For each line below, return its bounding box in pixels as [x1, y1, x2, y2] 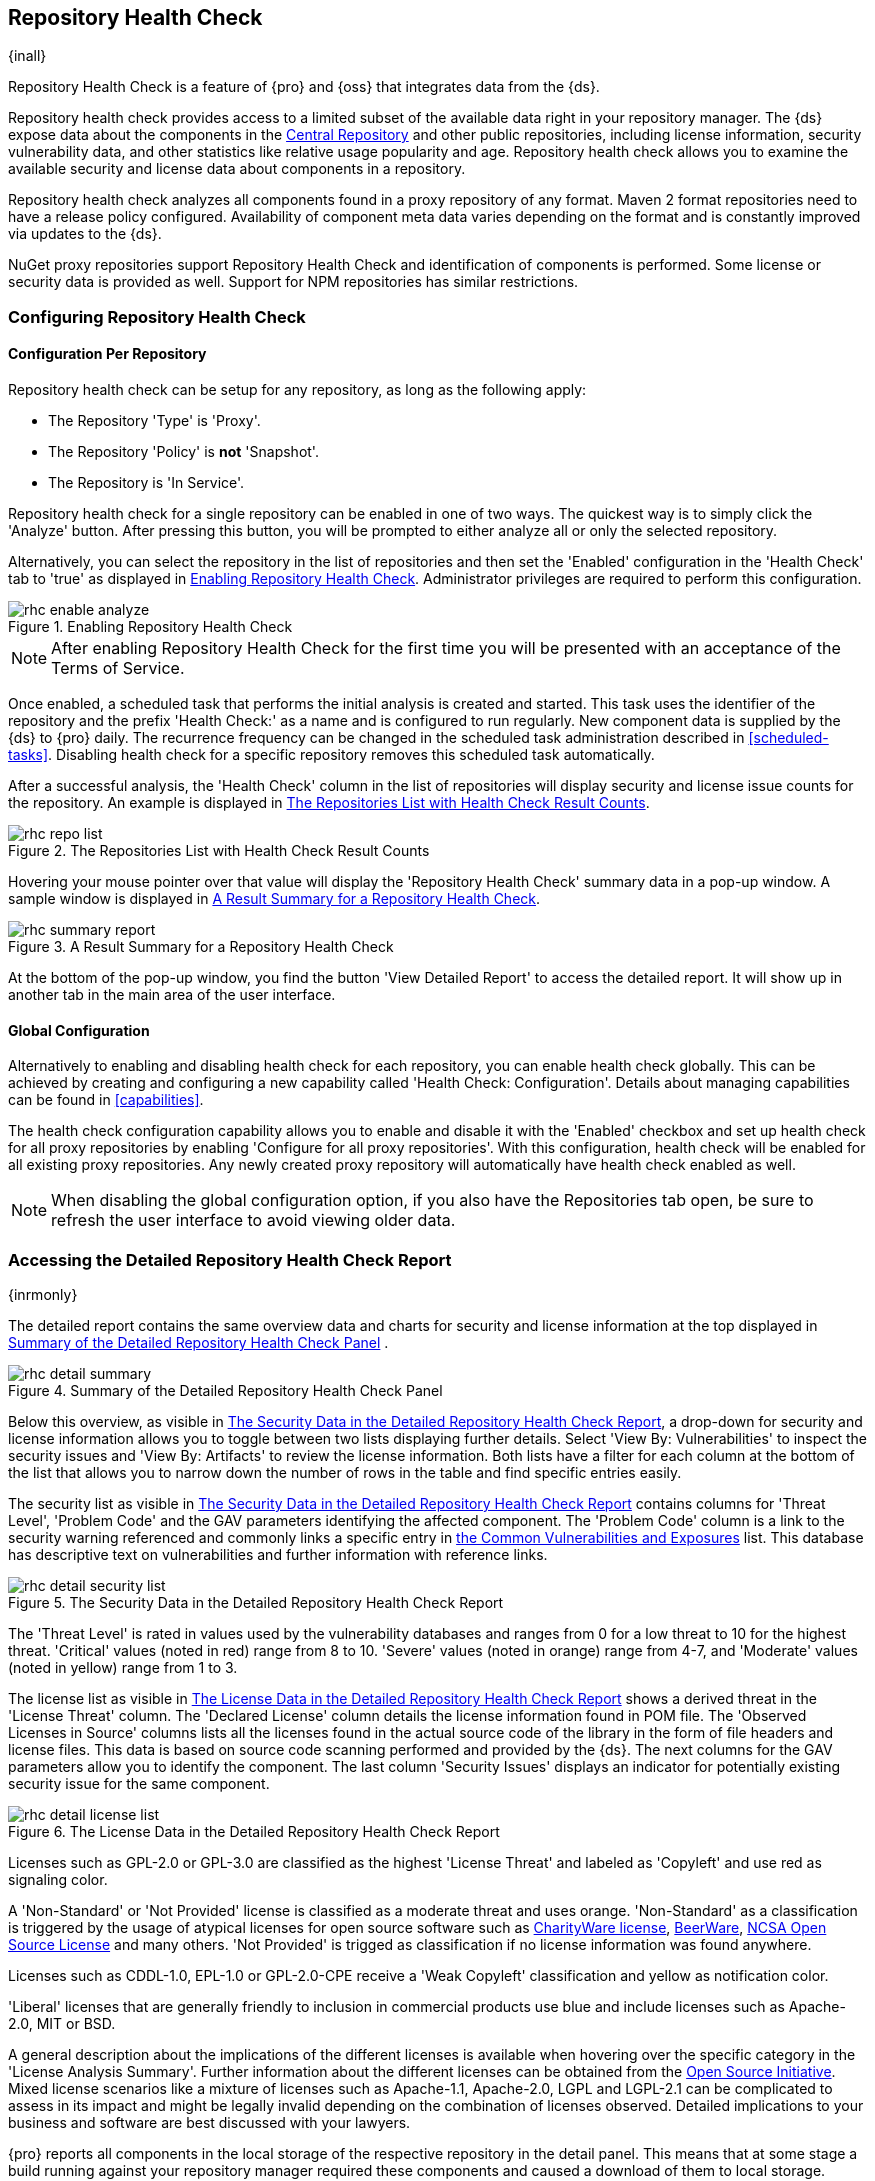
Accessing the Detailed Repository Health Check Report [8, 1249, 452, 1270]
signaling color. [8, 1870, 108, 1888]
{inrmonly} [8, 1285, 78, 1303]
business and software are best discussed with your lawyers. [8, 2113, 411, 2131]
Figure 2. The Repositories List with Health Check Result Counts [8, 842, 430, 860]
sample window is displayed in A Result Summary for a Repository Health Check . [8, 890, 541, 908]
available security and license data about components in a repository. [8, 160, 466, 178]
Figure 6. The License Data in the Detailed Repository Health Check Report [8, 1822, 500, 1840]
